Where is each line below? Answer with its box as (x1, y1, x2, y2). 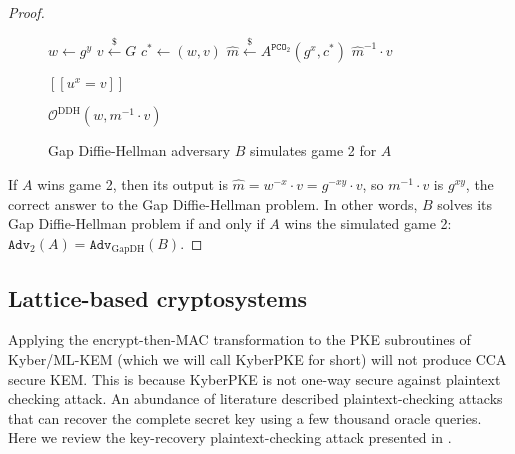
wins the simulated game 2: (284, 213, 452, 234)
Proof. (8, 2, 45, 22)
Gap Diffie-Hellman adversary (48, 140, 231, 161)
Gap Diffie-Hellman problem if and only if (8, 213, 265, 234)
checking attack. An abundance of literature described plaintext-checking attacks (8, 388, 503, 409)
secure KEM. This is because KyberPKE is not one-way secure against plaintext (8, 368, 501, 389)
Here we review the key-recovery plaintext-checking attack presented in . (8, 427, 452, 448)
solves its (437, 193, 493, 214)
